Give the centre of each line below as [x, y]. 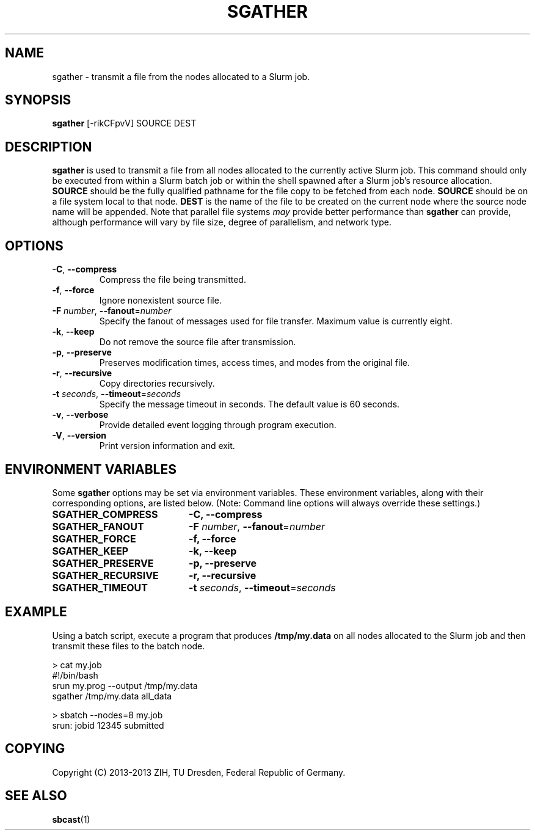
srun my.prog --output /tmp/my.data [125, 685]
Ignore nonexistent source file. [160, 301]
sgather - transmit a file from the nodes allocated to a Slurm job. [181, 76]
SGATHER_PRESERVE [103, 563]
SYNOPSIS [38, 100]
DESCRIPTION [49, 147]
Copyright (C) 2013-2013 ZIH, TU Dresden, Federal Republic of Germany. [199, 772]
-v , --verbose [80, 415]
